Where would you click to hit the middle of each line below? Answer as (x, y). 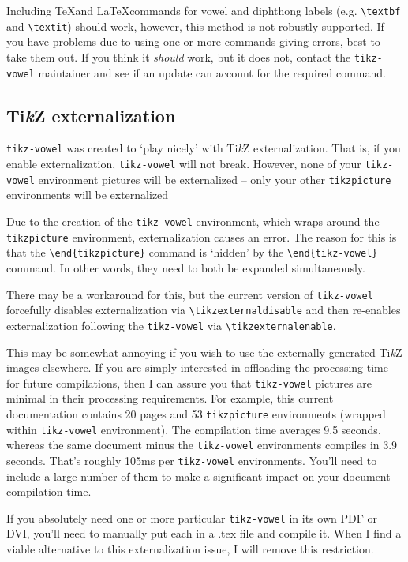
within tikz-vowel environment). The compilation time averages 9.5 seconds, (194, 429)
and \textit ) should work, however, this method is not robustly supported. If (195, 26)
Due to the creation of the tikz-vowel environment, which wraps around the (193, 221)
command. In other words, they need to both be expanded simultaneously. (186, 267)
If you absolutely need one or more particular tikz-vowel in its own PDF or (192, 517)
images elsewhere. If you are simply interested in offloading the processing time (197, 367)
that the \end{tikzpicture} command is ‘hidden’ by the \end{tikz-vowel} (192, 252)
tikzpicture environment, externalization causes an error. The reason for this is (202, 236)
